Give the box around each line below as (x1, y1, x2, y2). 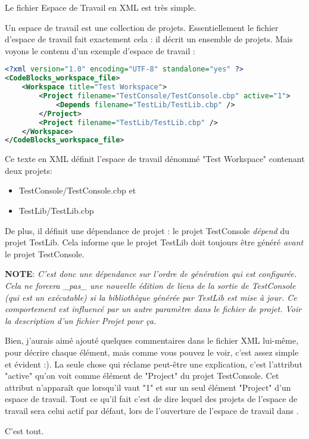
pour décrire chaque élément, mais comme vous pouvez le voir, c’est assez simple (5, 345, 299, 358)
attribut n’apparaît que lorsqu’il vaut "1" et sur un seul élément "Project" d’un (5, 381, 291, 393)
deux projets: (5, 164, 52, 176)
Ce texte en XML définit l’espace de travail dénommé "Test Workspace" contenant (5, 152, 305, 165)
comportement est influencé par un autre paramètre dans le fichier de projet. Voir (5, 303, 302, 315)
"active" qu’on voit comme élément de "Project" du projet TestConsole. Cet (5, 369, 279, 382)
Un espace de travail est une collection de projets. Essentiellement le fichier (5, 21, 279, 33)
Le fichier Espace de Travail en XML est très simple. (5, 1, 196, 13)
